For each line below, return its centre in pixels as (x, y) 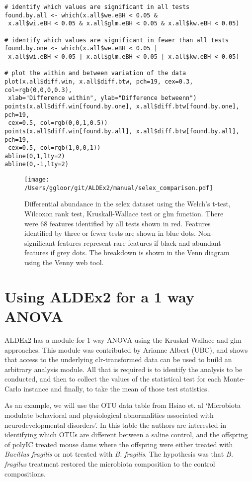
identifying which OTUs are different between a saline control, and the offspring (126, 434)
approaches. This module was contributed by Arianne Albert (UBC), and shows (126, 349)
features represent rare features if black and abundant (139, 242)
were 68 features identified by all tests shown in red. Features (118, 223)
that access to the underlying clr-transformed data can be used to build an (118, 359)
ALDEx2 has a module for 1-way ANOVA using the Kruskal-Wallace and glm (123, 339)
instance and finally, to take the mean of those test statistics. (116, 388)
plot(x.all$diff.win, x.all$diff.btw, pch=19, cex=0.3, (99, 81)
